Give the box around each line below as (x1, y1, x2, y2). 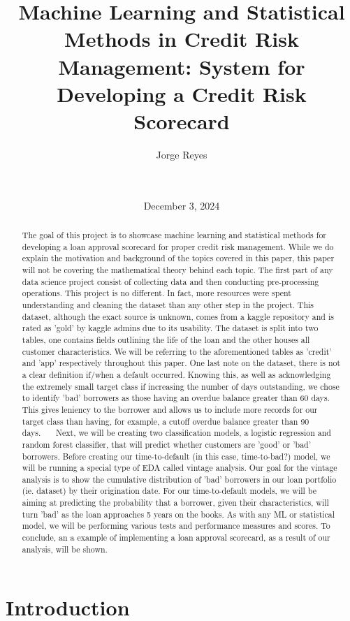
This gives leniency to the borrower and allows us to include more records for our (22, 403, 318, 415)
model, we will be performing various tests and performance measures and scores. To (22, 520, 330, 532)
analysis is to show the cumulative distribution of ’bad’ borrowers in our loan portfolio (22, 473, 337, 485)
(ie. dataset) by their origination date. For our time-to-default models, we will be (22, 485, 317, 497)
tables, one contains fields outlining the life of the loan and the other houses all (22, 333, 310, 345)
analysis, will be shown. (22, 543, 108, 555)
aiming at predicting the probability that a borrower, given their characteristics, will (22, 497, 329, 509)
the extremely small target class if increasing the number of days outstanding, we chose (22, 380, 340, 392)
